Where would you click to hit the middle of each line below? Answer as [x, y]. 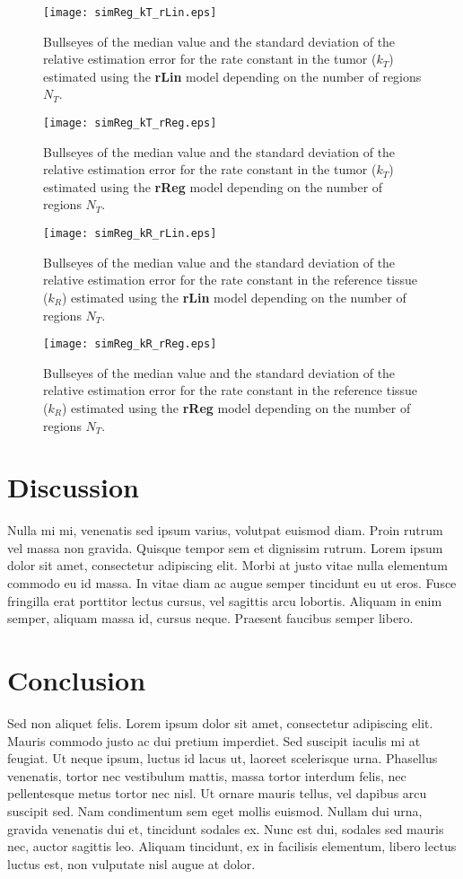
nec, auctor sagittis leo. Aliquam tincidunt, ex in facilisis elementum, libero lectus [232, 846]
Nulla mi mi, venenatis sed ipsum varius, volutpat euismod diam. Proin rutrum [225, 530]
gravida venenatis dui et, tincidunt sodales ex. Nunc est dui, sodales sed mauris [226, 828]
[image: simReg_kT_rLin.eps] [130, 13]
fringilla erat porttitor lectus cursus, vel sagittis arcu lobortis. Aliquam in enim [225, 600]
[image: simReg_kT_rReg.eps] [130, 123]
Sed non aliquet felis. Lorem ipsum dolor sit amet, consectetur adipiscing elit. [220, 722]
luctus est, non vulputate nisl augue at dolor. [131, 863]
